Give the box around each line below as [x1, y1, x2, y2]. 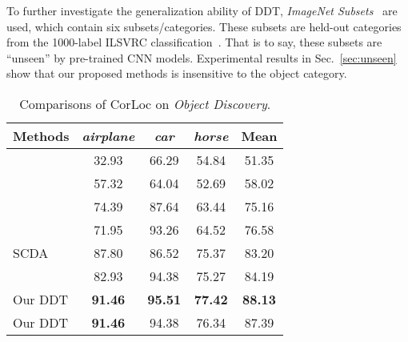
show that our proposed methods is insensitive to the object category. [6, 65, 347, 82]
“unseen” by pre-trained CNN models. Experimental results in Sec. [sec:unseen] [6, 49, 397, 66]
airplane [82, 126, 135, 145]
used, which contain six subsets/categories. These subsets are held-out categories [6, 18, 402, 34]
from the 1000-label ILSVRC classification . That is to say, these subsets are [6, 34, 382, 50]
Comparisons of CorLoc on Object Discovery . [19, 94, 271, 113]
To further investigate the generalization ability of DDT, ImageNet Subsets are [6, 2, 398, 18]
